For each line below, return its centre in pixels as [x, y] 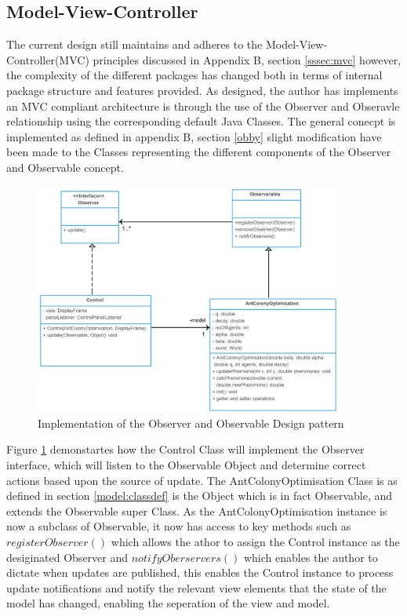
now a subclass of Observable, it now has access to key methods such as [179, 526]
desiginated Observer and [67, 557]
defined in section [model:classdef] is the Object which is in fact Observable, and [200, 496]
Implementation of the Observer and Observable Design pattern [191, 423]
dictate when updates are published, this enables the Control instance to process [200, 572]
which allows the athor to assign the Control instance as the [255, 541]
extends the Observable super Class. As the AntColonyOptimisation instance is [197, 510]
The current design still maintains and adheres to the [134, 44]
